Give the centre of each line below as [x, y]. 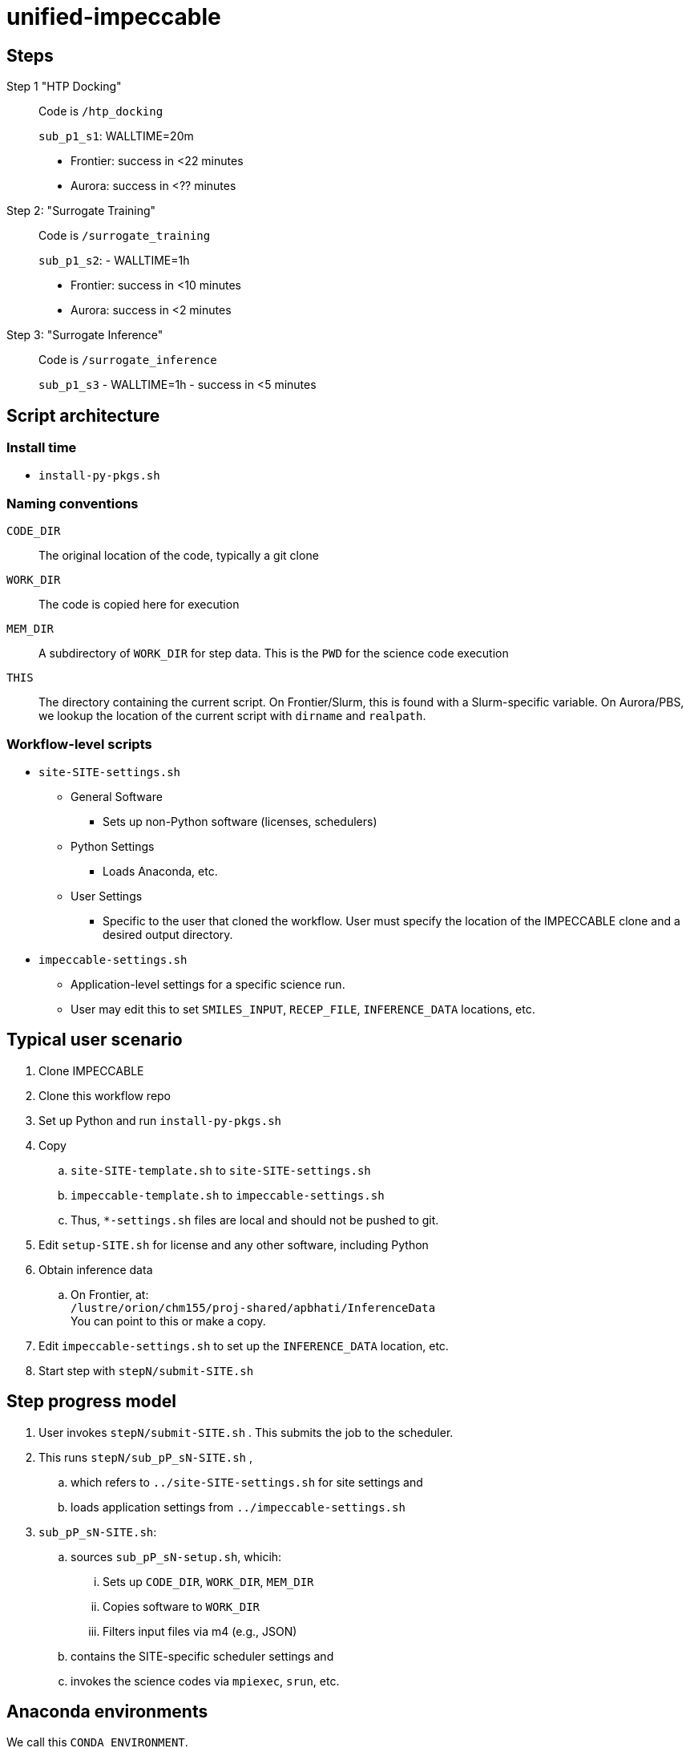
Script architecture [83, 415]
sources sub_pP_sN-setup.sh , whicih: [176, 1556]
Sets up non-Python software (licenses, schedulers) [240, 821]
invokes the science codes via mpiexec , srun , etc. [205, 1681]
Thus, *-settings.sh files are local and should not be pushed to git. [255, 1220]
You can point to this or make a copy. [168, 1321]
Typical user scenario [95, 1040]
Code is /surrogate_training [125, 236]
